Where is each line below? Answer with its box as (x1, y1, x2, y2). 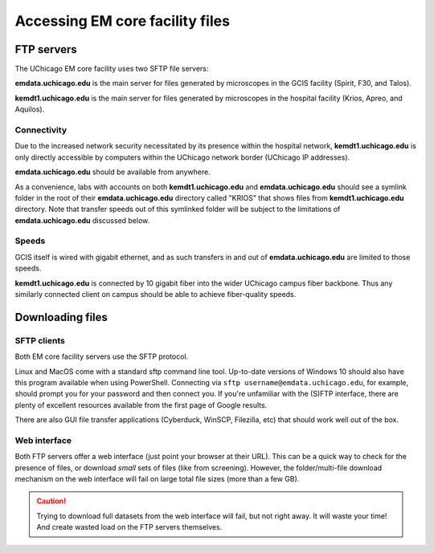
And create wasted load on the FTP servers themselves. (36, 523, 223, 532)
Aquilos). (14, 104, 45, 114)
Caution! (36, 496, 67, 506)
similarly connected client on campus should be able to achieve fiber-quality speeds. (14, 290, 297, 299)
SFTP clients (14, 335, 66, 346)
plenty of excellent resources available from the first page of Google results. (14, 400, 268, 409)
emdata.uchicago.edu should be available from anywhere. (14, 167, 211, 177)
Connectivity (14, 124, 68, 136)
